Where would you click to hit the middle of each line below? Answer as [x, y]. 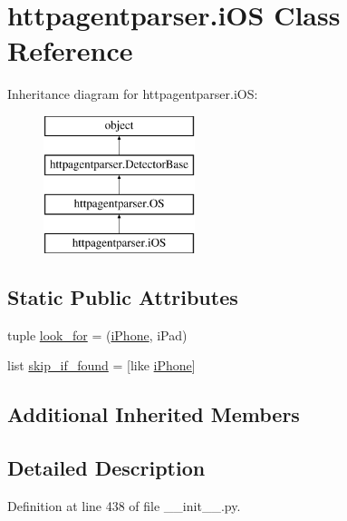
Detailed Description [106, 468]
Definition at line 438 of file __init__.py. [124, 506]
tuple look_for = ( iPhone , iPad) [97, 334]
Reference [70, 50]
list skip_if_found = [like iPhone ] [101, 365]
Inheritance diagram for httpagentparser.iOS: [133, 94]
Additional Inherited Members [154, 414]
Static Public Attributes [123, 297]
